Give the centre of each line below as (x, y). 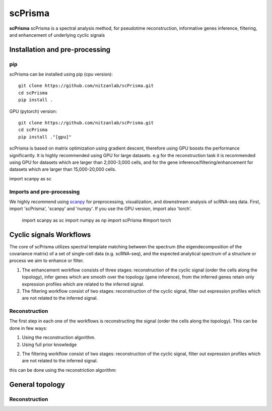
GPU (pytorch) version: (33, 111)
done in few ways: (28, 328)
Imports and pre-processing (45, 191)
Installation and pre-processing (60, 50)
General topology (37, 385)
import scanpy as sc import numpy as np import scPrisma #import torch (96, 220)
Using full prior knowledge (49, 345)
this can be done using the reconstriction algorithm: (63, 370)
